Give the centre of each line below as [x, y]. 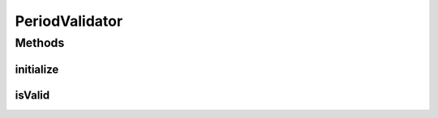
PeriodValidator [69, 21]
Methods [40, 43]
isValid [32, 95]
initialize [37, 69]
